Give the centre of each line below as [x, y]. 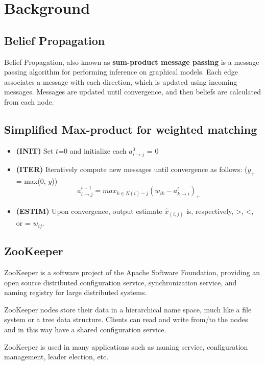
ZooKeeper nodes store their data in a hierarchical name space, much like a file [128, 309]
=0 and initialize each [92, 150]
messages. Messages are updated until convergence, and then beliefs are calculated [133, 92]
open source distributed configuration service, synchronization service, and [121, 282]
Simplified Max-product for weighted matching [131, 129]
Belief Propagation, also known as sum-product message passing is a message [132, 62]
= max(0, [31, 180]
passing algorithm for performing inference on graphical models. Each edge [121, 72]
